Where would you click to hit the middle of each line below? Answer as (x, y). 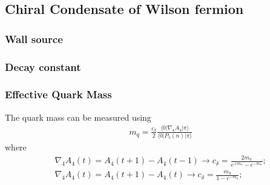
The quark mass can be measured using (78, 117)
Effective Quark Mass (58, 94)
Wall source (34, 39)
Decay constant (43, 66)
